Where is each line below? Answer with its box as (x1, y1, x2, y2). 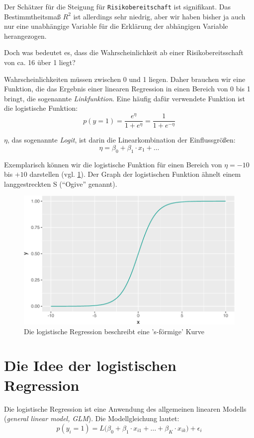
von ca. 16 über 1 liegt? (4, 57, 76, 68)
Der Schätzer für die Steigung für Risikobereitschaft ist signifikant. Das (4, 1, 231, 11)
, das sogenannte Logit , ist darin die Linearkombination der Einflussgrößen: (7, 135, 236, 145)
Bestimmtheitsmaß (4, 11, 61, 21)
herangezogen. (4, 30, 47, 41)
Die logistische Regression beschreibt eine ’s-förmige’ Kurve (24, 326, 205, 336)
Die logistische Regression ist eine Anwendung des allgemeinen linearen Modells (4, 403, 247, 414)
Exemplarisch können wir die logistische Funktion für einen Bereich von (4, 159, 222, 169)
